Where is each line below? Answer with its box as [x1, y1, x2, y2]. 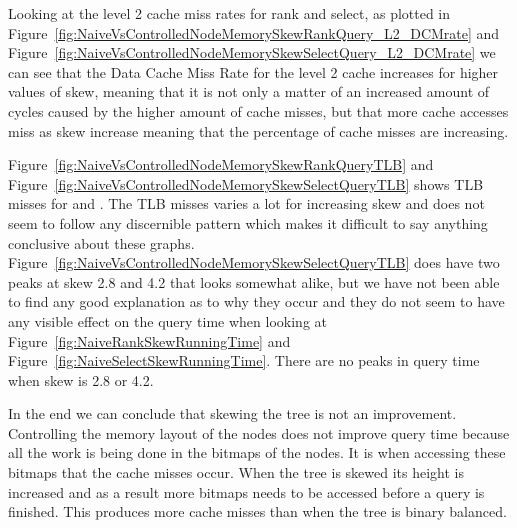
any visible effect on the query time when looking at [8, 310, 327, 331]
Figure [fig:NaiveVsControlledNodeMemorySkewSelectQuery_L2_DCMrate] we [8, 42, 496, 63]
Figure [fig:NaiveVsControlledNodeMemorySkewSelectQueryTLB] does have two [8, 252, 500, 273]
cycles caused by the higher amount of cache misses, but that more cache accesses [8, 100, 509, 121]
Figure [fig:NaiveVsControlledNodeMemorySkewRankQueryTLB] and [8, 154, 434, 175]
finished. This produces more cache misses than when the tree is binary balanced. [8, 501, 507, 522]
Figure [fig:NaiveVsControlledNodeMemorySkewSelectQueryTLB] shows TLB [8, 173, 484, 194]
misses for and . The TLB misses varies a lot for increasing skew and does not [8, 193, 485, 214]
